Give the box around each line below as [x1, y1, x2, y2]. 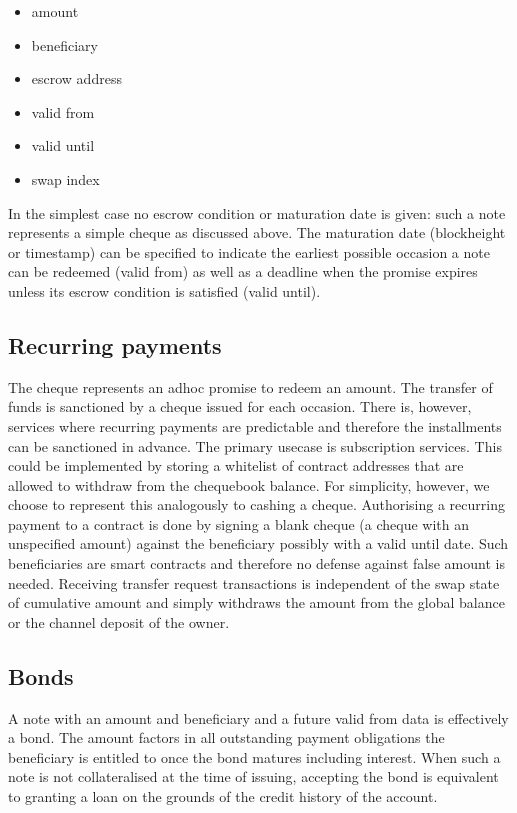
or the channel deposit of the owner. [8, 611, 230, 632]
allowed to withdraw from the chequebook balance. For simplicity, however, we [8, 474, 490, 495]
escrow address [31, 68, 122, 89]
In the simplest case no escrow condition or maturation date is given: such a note [8, 202, 506, 223]
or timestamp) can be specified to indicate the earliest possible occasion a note [8, 241, 490, 262]
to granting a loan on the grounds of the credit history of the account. [8, 786, 438, 807]
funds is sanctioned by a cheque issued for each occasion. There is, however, [8, 396, 472, 417]
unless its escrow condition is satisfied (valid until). [8, 280, 321, 301]
